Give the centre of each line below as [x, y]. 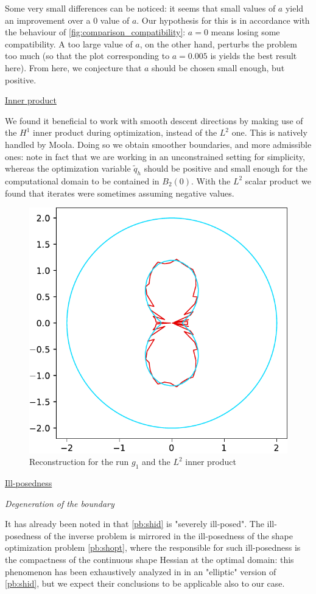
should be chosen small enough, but [218, 67]
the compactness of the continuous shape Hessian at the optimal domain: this [149, 559]
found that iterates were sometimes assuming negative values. [120, 193]
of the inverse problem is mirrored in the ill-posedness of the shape [168, 535]
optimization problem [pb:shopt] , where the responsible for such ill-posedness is [153, 547]
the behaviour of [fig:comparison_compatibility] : [95, 32]
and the [156, 462]
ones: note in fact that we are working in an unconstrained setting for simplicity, [155, 156]
